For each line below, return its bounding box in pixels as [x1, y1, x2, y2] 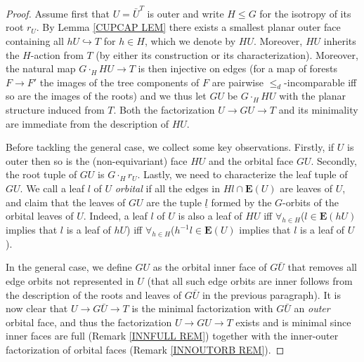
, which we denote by [144, 33, 236, 48]
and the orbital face [208, 153, 294, 168]
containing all [6, 33, 64, 48]
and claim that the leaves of [6, 194, 126, 209]
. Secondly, [311, 153, 357, 168]
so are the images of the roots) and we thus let [6, 88, 207, 103]
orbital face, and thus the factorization [6, 314, 172, 329]
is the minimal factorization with [131, 301, 273, 316]
